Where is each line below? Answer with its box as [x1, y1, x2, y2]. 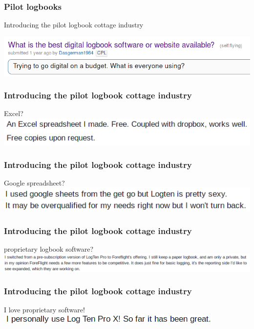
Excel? [4, 108, 23, 118]
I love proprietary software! [4, 304, 85, 314]
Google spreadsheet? [4, 177, 65, 188]
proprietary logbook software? [4, 243, 94, 254]
